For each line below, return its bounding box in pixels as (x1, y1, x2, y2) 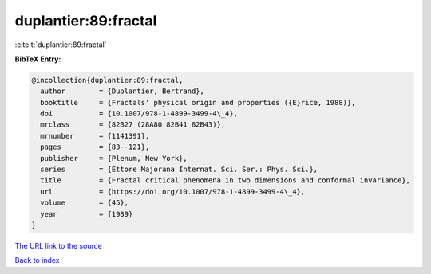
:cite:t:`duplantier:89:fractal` (14, 40, 107, 49)
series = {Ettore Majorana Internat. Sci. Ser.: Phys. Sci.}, (40, 165, 318, 174)
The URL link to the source (14, 241, 103, 250)
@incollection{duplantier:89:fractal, (31, 76, 184, 84)
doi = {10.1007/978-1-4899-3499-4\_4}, (40, 109, 239, 119)
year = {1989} (40, 209, 133, 218)
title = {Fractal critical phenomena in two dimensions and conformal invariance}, (40, 176, 411, 185)
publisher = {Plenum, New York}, (40, 154, 188, 162)
